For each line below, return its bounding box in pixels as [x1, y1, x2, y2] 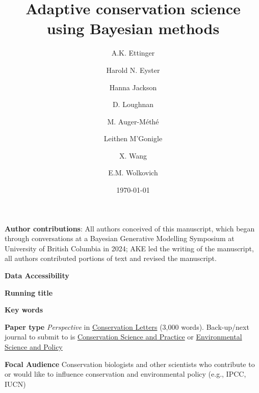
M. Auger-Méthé [107, 116, 159, 126]
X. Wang [119, 150, 147, 161]
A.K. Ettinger [111, 47, 155, 58]
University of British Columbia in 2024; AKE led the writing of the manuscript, [5, 243, 254, 253]
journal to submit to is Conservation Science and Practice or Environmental [5, 331, 242, 342]
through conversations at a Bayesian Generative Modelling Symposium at [5, 233, 235, 244]
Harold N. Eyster [106, 64, 160, 75]
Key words [5, 304, 43, 315]
